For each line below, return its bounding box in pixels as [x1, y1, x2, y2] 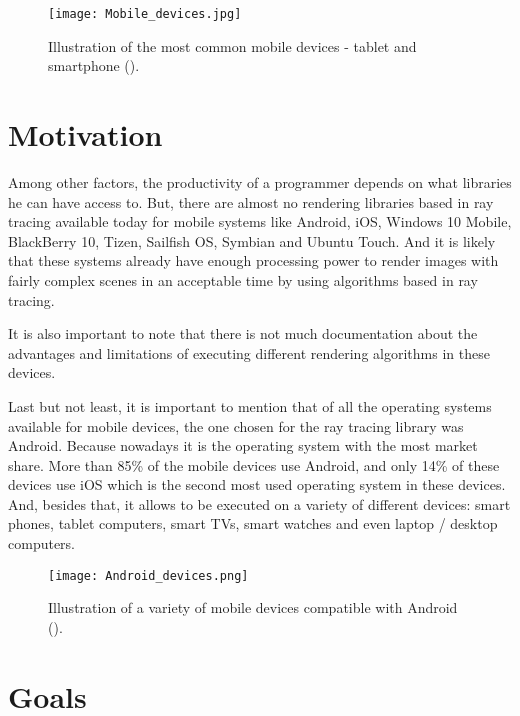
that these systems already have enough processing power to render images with [8, 250, 499, 271]
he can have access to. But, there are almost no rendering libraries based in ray [8, 191, 494, 212]
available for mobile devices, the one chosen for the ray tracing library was [8, 415, 464, 436]
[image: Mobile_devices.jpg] [48, 7, 242, 21]
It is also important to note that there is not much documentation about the [8, 323, 478, 344]
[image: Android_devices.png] [48, 568, 249, 583]
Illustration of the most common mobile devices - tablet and [48, 35, 417, 56]
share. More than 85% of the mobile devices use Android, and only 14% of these [8, 454, 500, 475]
